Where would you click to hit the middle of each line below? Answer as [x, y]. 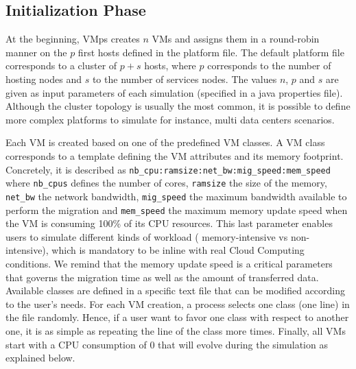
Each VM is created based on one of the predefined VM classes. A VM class [165, 142]
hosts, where [170, 66]
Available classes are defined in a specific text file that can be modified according [176, 290]
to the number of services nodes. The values [185, 79]
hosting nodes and [44, 79]
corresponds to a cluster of [61, 66]
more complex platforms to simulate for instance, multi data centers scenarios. [170, 119]
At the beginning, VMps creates [73, 39]
